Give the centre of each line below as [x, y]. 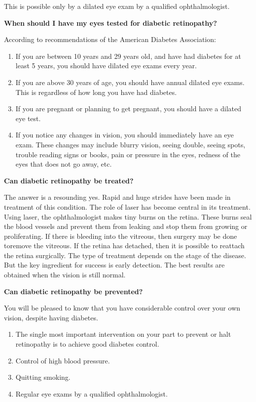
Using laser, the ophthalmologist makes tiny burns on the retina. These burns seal [128, 216]
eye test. [28, 118]
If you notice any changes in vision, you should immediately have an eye [125, 135]
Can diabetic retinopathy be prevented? [73, 291]
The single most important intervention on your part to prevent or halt [123, 334]
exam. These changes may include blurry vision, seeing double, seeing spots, [130, 144]
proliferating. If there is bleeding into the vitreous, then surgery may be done [121, 236]
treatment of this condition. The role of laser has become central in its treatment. [127, 206]
